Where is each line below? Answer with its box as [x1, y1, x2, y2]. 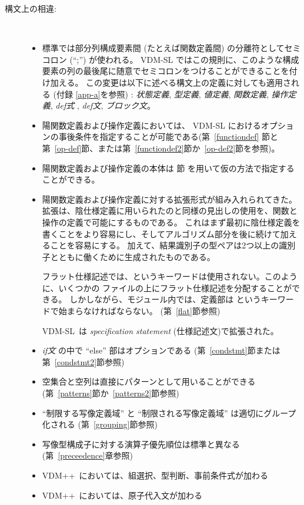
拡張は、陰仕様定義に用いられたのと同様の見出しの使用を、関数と [42, 204, 298, 217]
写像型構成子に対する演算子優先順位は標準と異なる [42, 437, 240, 450]
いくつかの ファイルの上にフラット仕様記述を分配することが [58, 281, 292, 294]
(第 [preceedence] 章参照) [42, 449, 133, 462]
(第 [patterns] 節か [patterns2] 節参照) [42, 387, 179, 399]
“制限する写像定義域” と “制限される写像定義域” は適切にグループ [42, 406, 296, 419]
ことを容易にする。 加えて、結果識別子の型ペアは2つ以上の [50, 239, 279, 251]
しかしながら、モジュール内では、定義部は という [69, 293, 261, 305]
